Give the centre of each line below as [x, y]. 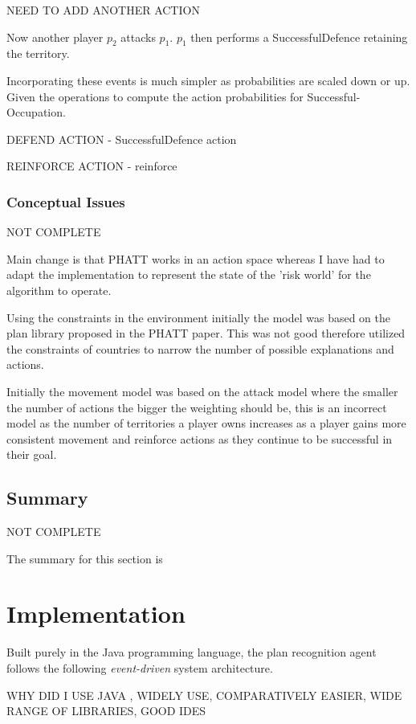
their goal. [32, 454]
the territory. [38, 53]
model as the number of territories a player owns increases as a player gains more [206, 423]
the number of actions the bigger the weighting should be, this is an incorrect [197, 407]
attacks [138, 37]
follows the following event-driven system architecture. [140, 668]
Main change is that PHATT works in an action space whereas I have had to [196, 258]
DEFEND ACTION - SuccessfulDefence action [122, 139]
